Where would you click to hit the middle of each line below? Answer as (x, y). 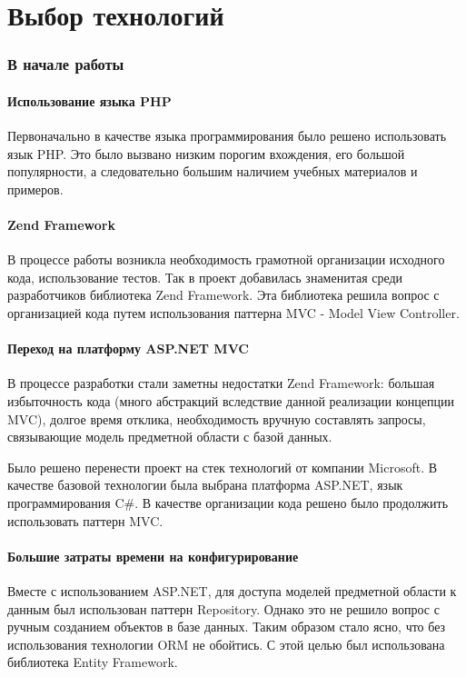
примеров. (35, 189)
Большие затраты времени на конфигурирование (153, 556)
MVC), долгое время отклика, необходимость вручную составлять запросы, (217, 418)
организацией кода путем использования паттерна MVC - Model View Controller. (233, 312)
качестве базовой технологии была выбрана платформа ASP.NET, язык (205, 485)
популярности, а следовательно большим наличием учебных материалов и (213, 171)
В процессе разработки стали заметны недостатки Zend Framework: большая (221, 383)
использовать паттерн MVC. (85, 520)
